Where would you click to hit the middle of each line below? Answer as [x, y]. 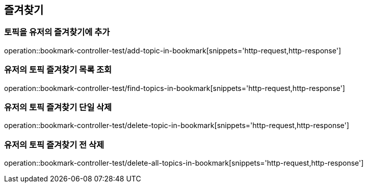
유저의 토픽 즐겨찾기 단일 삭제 [58, 107]
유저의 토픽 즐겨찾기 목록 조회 [58, 70]
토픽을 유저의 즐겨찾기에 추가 [57, 32]
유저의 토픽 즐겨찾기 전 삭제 [54, 145]
